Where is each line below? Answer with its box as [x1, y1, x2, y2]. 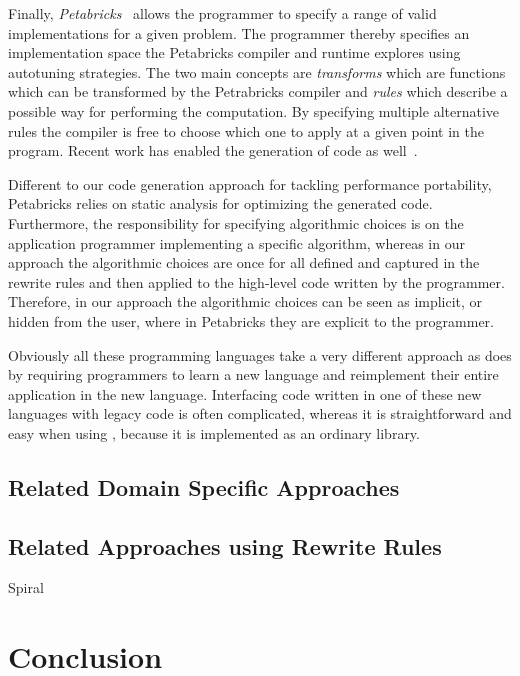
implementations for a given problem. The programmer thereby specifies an [8, 22, 470, 43]
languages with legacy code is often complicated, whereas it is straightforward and [8, 403, 512, 424]
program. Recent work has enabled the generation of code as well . [8, 140, 418, 161]
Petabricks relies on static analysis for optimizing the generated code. [8, 193, 433, 214]
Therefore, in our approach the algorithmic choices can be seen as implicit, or [8, 291, 483, 312]
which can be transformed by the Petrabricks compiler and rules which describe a [8, 81, 508, 102]
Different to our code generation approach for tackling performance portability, [8, 173, 492, 194]
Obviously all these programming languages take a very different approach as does [8, 344, 512, 365]
